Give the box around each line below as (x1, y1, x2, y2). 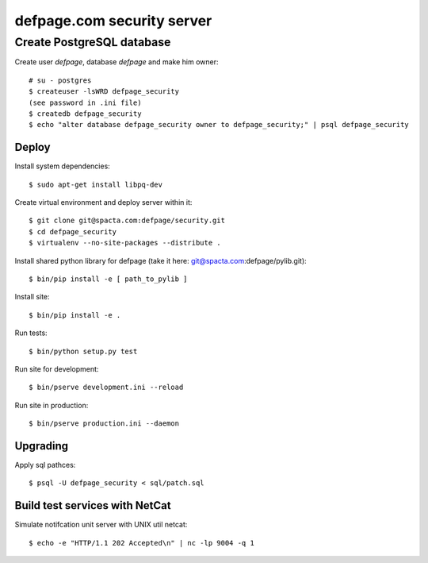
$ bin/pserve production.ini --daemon (29, 419, 180, 428)
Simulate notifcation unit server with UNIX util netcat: (14, 520, 188, 530)
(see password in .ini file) (29, 98, 142, 107)
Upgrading (14, 439, 69, 453)
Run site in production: (14, 400, 89, 410)
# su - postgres (29, 75, 92, 85)
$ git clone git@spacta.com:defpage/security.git (29, 216, 226, 226)
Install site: (14, 292, 51, 302)
